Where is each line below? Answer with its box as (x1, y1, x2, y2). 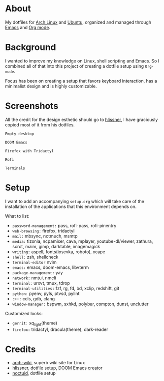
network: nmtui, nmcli (12, 275, 57, 281)
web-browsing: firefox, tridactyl (12, 228, 75, 234)
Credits (5, 344, 36, 354)
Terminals (5, 166, 26, 171)
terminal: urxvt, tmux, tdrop (12, 280, 70, 286)
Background (5, 42, 56, 53)
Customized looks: (5, 310, 43, 316)
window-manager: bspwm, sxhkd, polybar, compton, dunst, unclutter (12, 301, 149, 307)
